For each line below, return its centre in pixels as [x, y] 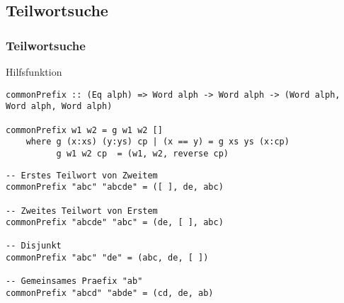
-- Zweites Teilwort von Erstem [82, 211]
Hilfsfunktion [34, 72]
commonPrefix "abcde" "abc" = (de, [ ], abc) [115, 223]
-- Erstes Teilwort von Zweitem [82, 175]
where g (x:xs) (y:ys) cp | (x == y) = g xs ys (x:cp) [157, 142]
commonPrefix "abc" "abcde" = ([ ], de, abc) [115, 187]
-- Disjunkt [34, 246]
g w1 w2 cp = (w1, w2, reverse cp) [142, 153]
